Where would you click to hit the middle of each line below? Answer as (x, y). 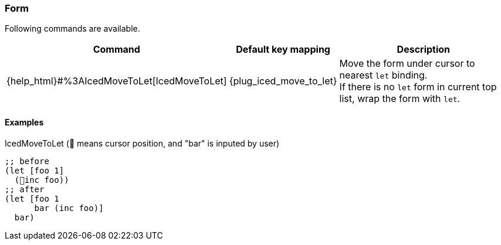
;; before (27, 161)
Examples (24, 122)
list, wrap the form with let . (400, 99)
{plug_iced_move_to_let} (283, 81)
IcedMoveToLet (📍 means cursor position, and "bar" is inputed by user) (142, 143)
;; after (25, 189)
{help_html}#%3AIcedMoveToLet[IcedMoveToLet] (117, 81)
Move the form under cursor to (407, 64)
